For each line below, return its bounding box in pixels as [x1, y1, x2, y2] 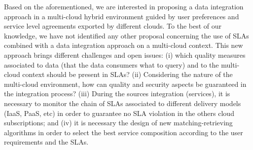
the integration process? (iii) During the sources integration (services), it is [4, 88, 230, 99]
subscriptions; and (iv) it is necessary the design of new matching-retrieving [4, 117, 233, 128]
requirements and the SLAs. [4, 137, 89, 147]
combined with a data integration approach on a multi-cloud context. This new [4, 40, 243, 50]
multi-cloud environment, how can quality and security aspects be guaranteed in [4, 78, 247, 89]
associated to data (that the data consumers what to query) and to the [4, 59, 219, 70]
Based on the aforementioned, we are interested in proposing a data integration [4, 1, 244, 11]
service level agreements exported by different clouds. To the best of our [4, 21, 222, 31]
